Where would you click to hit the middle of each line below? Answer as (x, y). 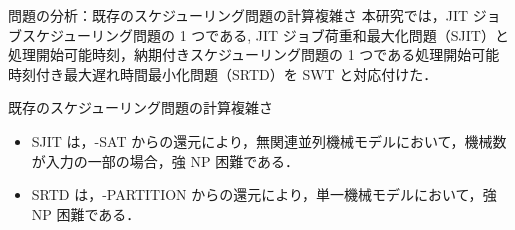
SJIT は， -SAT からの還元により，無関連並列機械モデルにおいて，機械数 (269, 140)
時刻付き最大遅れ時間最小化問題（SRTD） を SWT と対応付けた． (223, 73)
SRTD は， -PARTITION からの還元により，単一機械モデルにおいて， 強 (264, 194)
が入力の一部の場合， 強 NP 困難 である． (165, 160)
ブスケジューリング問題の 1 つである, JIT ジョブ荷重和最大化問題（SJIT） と (258, 34)
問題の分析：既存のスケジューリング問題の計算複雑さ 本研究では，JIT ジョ (254, 15)
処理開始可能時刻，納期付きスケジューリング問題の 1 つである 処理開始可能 (254, 54)
